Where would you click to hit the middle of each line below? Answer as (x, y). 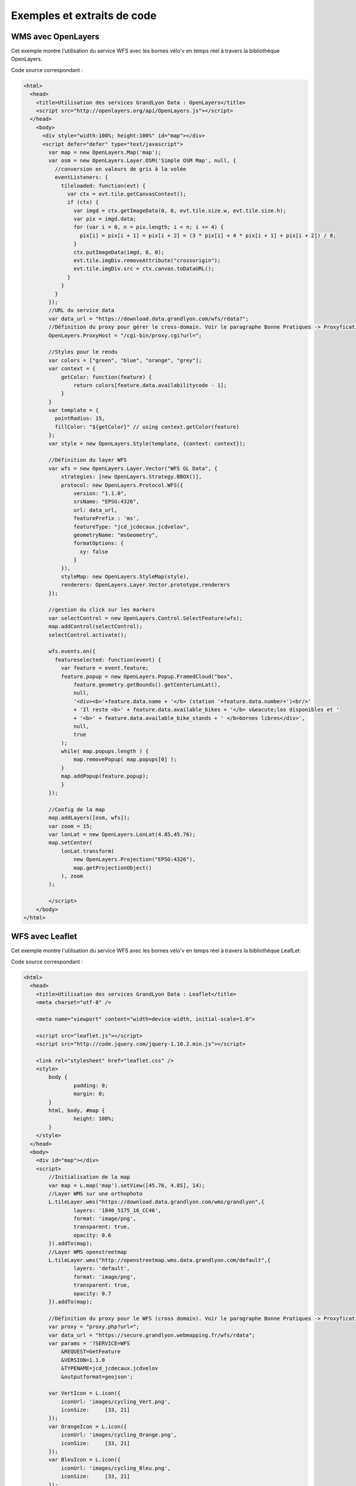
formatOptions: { (98, 543)
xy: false (94, 552)
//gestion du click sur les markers (102, 610)
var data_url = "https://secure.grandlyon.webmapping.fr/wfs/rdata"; (152, 1335)
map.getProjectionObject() (113, 868)
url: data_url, (96, 510)
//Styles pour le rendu (83, 352)
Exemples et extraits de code (84, 15)
